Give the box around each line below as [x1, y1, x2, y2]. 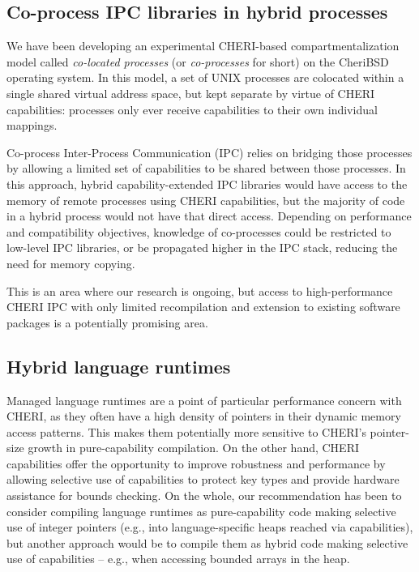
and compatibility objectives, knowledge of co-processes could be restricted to [6, 223, 391, 240]
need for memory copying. [6, 254, 135, 271]
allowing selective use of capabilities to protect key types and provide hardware [6, 471, 400, 488]
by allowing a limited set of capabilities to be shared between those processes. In [6, 160, 406, 177]
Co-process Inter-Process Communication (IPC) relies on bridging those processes [6, 143, 413, 160]
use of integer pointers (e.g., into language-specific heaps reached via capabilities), [6, 519, 413, 536]
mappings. [6, 117, 58, 134]
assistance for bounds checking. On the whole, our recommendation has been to [6, 487, 402, 504]
